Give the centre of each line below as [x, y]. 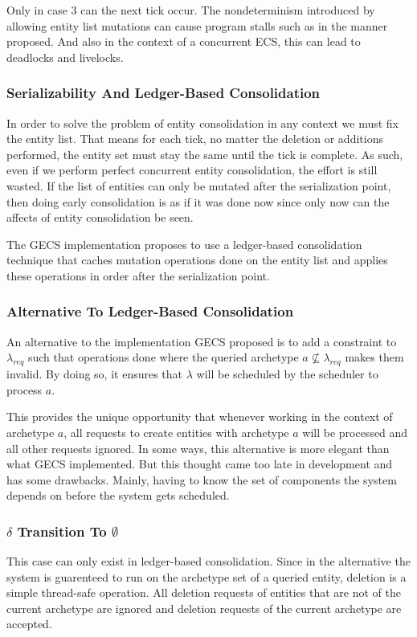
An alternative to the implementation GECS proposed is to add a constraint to [202, 341]
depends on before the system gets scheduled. [118, 495]
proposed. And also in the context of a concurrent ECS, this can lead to [184, 41]
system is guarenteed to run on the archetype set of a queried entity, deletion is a [206, 576]
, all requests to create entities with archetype [176, 432]
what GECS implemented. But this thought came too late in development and [200, 464]
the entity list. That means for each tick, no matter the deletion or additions [195, 139]
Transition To [62, 531]
